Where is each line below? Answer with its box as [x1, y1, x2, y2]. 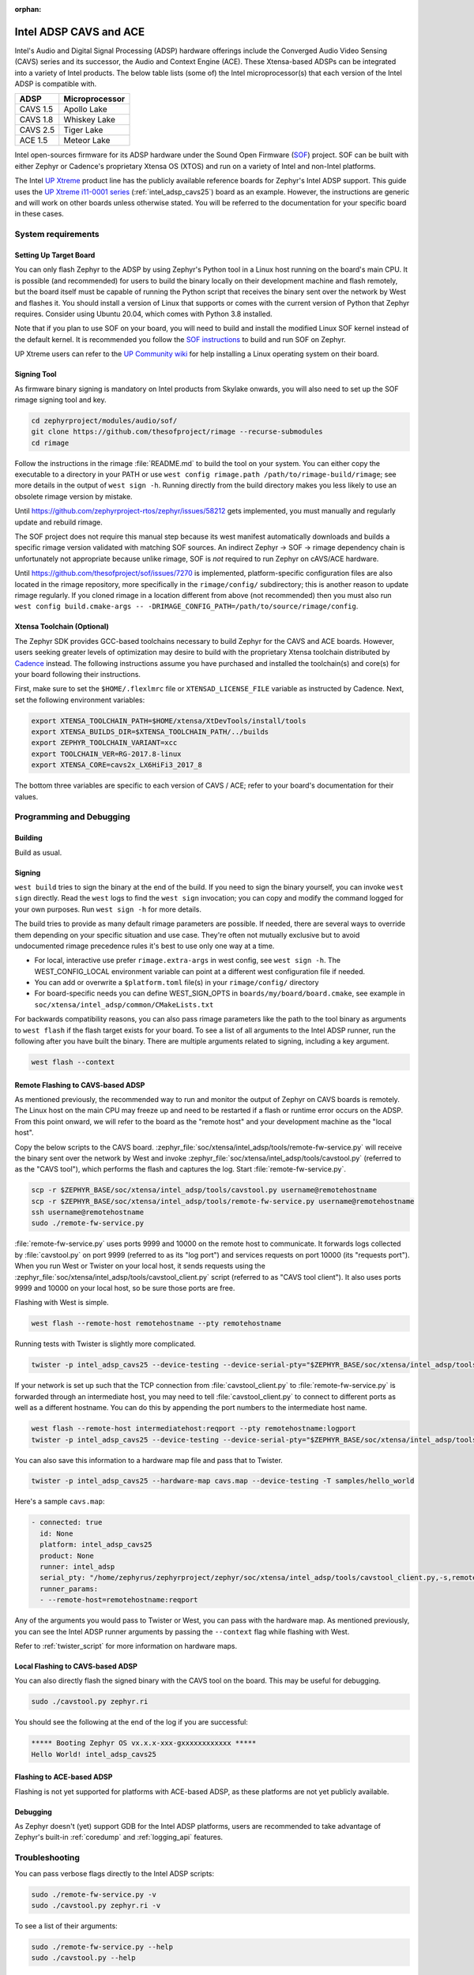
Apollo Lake [63, 103, 108, 115]
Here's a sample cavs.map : [14, 1497, 105, 1507]
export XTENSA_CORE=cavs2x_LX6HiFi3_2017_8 [31, 761, 203, 769]
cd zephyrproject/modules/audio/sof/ [31, 416, 178, 425]
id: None [39, 1529, 73, 1538]
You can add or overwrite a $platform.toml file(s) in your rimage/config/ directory [34, 978, 319, 987]
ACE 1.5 [19, 135, 48, 146]
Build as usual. [14, 848, 62, 857]
